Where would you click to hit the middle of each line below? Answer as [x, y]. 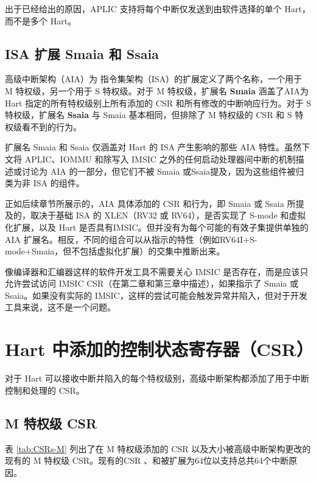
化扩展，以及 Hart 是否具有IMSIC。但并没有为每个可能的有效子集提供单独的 [157, 227]
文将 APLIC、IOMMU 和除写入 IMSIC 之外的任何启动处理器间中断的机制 [150, 159]
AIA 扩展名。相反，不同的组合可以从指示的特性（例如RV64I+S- [131, 239]
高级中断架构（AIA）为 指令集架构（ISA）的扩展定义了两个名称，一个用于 [154, 79]
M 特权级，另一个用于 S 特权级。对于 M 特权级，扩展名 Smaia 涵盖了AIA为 [157, 90]
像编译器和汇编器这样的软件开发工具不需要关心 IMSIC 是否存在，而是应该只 [157, 271]
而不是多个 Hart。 [41, 20]
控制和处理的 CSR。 [45, 390]
